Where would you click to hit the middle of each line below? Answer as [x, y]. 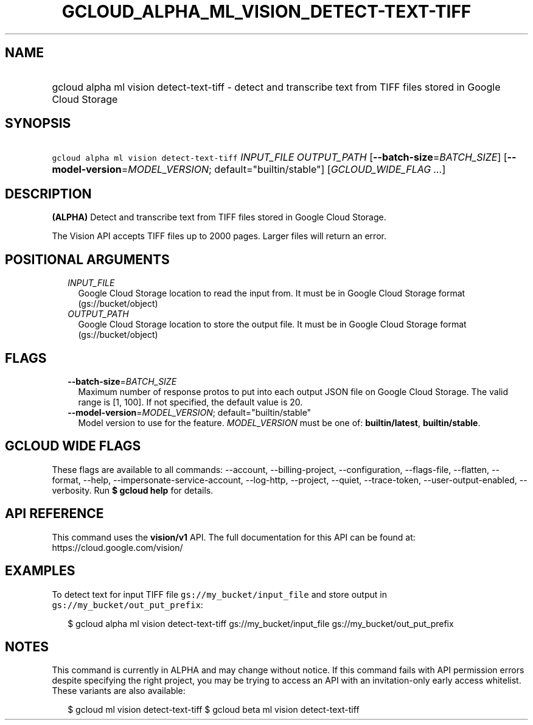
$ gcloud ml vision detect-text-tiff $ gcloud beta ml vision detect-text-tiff [214, 710]
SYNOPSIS [38, 124]
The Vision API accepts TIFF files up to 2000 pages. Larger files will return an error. [219, 236]
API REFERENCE [54, 514]
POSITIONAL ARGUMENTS [87, 259]
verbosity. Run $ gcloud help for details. [133, 490]
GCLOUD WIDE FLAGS [73, 446]
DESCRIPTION [48, 194]
